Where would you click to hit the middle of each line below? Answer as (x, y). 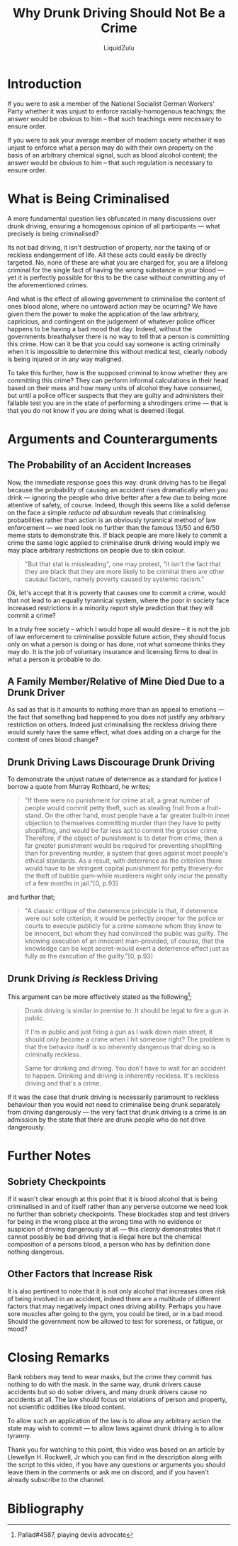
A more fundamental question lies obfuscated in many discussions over (112, 219)
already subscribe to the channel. (56, 1480)
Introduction (45, 84)
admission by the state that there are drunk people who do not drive (107, 1120)
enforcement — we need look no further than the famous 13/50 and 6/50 (113, 527)
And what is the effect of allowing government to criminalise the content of (117, 299)
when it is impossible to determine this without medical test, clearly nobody (118, 351)
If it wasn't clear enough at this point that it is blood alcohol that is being (112, 1199)
